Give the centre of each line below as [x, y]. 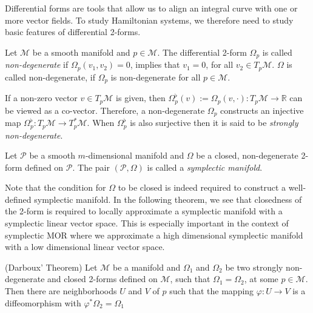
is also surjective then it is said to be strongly [214, 123]
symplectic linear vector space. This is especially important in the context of [147, 223]
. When [101, 123]
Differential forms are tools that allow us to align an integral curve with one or [151, 8]
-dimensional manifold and [135, 155]
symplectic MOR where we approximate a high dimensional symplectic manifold [154, 235]
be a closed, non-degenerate [247, 155]
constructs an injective [262, 110]
